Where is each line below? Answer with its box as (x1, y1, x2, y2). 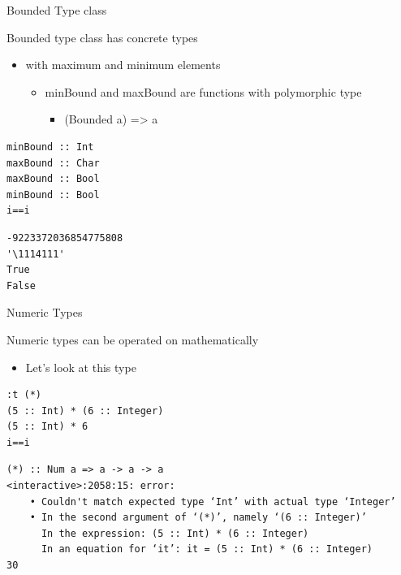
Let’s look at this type (25, 358, 136, 375)
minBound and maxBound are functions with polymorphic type (45, 83, 362, 100)
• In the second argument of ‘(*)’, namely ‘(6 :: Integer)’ (29, 512, 367, 524)
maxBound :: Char (6, 157, 100, 169)
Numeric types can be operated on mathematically (6, 331, 259, 348)
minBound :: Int (6, 141, 94, 153)
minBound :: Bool (6, 188, 100, 201)
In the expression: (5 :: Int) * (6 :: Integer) (41, 527, 309, 539)
